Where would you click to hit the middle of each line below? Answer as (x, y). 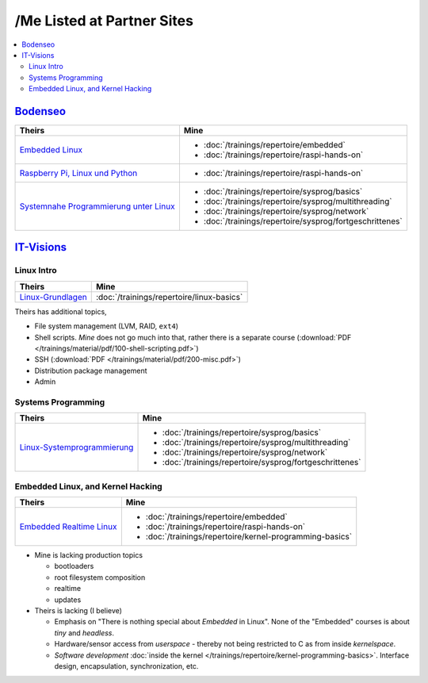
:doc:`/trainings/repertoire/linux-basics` (169, 297)
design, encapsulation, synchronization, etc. (126, 666)
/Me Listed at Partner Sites (104, 21)
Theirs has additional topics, (61, 311)
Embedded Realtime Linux (68, 527)
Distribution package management (91, 370)
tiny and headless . (84, 633)
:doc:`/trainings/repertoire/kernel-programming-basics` (249, 537)
